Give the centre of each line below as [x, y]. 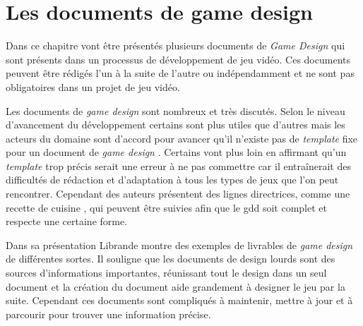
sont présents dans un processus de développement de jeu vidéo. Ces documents [178, 59]
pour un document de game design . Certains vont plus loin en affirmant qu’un [176, 152]
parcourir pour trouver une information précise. [108, 314]
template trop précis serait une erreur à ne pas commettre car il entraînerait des [178, 165]
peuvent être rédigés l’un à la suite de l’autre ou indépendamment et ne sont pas [180, 73]
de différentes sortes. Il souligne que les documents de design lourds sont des [171, 259]
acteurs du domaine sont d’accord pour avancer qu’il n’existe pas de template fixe [182, 138]
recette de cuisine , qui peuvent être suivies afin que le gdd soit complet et [166, 207]
